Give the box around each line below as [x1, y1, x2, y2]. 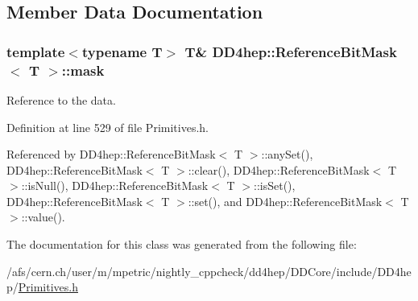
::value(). [21, 208, 65, 225]
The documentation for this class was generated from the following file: [6, 236, 357, 253]
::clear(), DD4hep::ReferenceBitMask [188, 161, 370, 178]
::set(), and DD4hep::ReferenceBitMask [188, 192, 383, 209]
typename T [81, 41, 163, 61]
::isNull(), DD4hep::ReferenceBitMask [21, 177, 209, 194]
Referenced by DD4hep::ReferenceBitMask [6, 146, 216, 163]
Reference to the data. [6, 91, 116, 108]
